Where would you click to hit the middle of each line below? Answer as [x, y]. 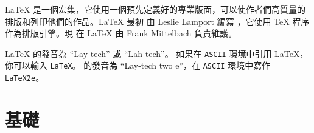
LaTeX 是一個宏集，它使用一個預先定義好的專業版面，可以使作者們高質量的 [155, 9]
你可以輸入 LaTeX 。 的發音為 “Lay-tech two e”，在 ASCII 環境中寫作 [138, 65]
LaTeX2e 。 [25, 77]
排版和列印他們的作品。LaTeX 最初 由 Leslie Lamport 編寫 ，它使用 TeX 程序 [157, 21]
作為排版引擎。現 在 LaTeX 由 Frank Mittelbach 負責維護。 [121, 33]
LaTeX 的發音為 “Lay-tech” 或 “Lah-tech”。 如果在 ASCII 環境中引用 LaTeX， [157, 53]
